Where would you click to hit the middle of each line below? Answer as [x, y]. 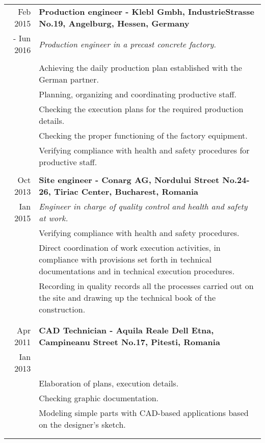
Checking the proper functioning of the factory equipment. [143, 135]
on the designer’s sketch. [82, 424]
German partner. [69, 79]
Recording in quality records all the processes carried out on [146, 286]
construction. [62, 309]
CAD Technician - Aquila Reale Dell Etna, [126, 330]
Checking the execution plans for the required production [141, 109]
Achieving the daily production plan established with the [140, 68]
